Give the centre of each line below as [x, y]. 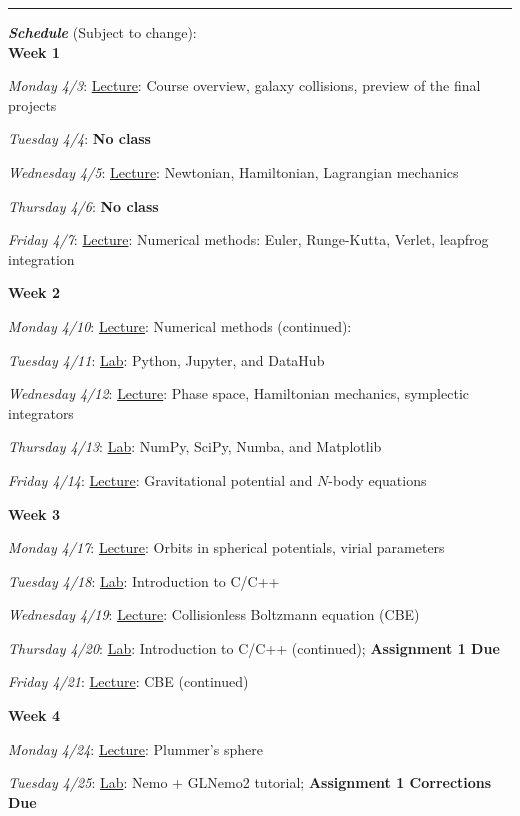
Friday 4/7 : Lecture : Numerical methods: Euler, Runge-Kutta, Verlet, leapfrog [248, 239]
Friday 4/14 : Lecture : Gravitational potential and [160, 479]
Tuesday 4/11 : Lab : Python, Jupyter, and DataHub [166, 359]
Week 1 [34, 51]
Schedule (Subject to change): [102, 32]
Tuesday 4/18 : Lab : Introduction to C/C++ [144, 580]
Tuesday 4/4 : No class [79, 138]
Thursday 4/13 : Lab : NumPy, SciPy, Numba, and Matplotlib [195, 446]
